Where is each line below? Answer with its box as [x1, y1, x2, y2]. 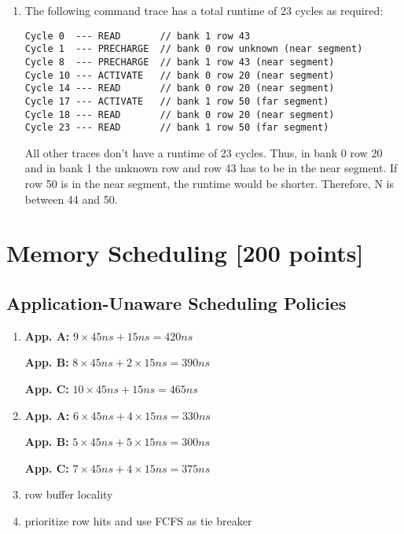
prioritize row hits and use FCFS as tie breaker [24, 512, 252, 528]
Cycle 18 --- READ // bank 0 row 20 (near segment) [24, 109, 335, 120]
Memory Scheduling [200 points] [6, 237, 364, 269]
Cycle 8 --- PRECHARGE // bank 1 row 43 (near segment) [24, 56, 335, 68]
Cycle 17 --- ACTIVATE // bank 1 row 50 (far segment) [24, 95, 329, 107]
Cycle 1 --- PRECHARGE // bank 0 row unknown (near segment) [24, 43, 363, 55]
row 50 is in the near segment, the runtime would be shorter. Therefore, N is [24, 175, 394, 192]
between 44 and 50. [24, 190, 118, 207]
